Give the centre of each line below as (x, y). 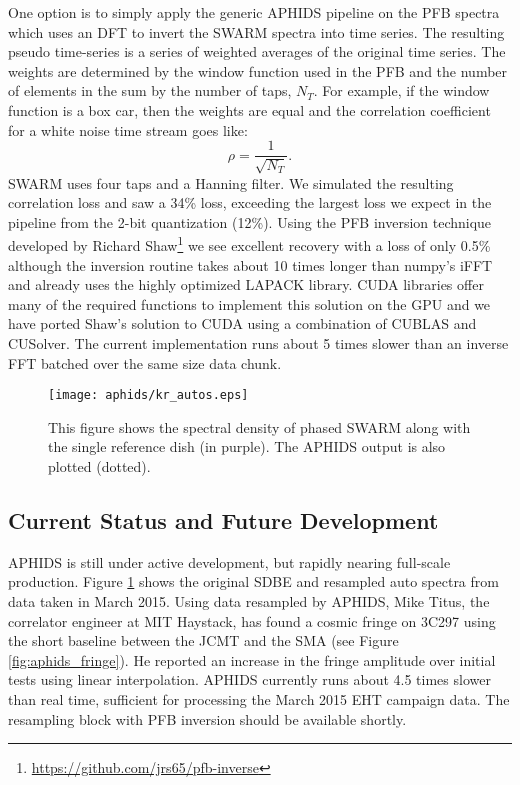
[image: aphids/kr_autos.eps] (148, 395)
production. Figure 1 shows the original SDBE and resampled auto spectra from (253, 581)
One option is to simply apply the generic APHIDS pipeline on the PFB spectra (254, 12)
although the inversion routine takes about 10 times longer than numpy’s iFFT (250, 264)
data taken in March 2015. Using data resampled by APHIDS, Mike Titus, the (249, 601)
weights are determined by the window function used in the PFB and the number (258, 70)
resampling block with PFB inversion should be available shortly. (207, 718)
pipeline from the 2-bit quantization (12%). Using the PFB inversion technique (250, 221)
